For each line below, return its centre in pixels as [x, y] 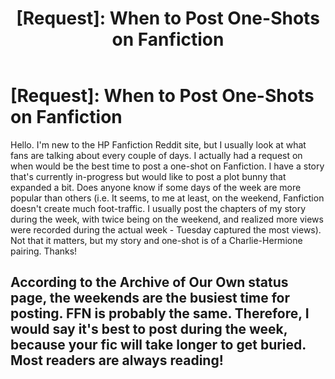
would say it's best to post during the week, [149, 329]
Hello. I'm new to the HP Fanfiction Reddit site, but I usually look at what [158, 144]
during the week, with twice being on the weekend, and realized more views [167, 219]
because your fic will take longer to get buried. [158, 345]
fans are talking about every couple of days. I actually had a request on [156, 155]
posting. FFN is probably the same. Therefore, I [160, 313]
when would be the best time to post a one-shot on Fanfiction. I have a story [167, 166]
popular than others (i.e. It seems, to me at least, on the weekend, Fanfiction [167, 198]
